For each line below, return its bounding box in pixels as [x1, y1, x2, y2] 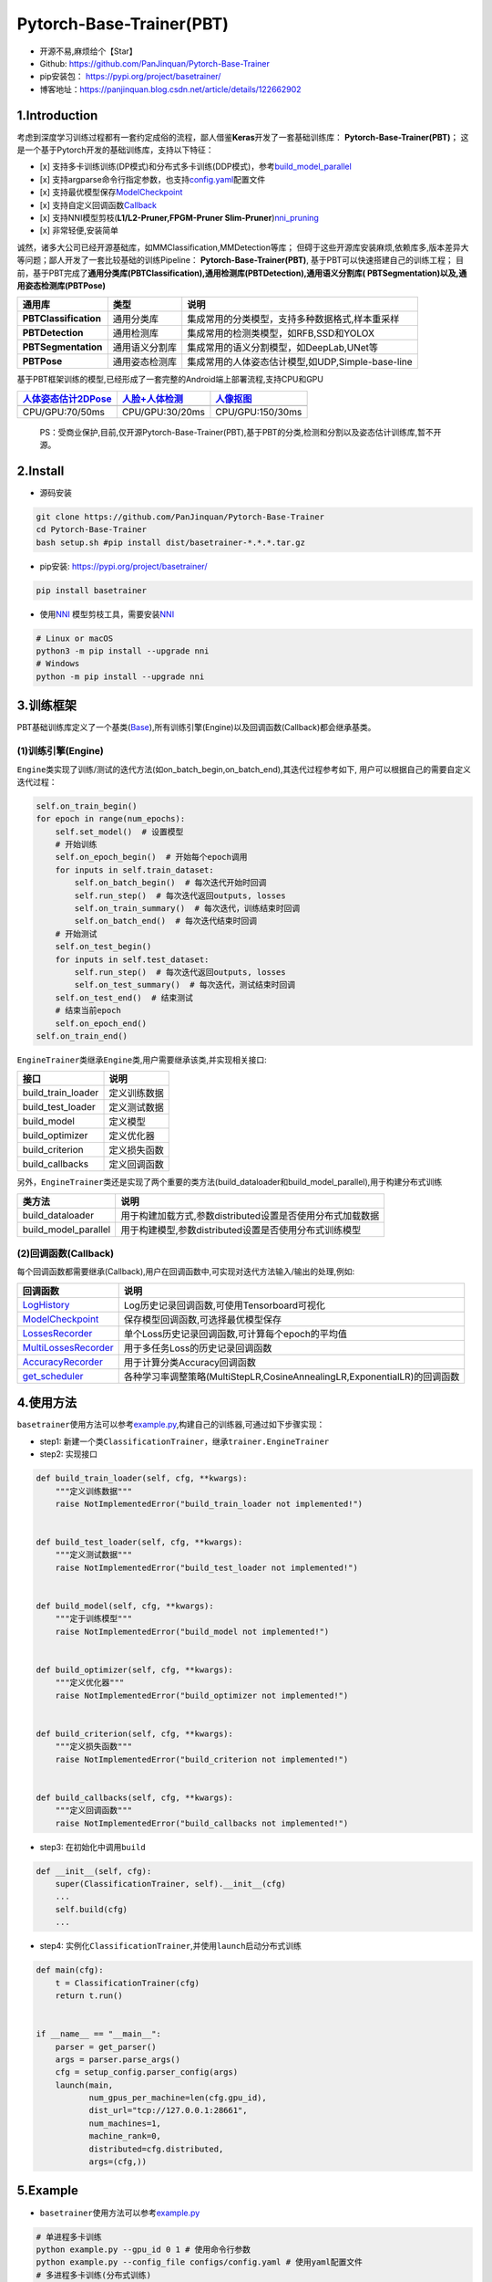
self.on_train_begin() [36, 801, 138, 811]
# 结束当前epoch [55, 1005, 122, 1016]
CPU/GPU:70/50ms [22, 405, 105, 418]
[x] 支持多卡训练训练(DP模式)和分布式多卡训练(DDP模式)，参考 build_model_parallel [39, 161, 353, 173]
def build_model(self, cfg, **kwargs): [36, 1601, 214, 1611]
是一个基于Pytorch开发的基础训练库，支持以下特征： [16, 144, 214, 155]
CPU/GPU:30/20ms [121, 405, 205, 418]
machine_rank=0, [88, 2131, 161, 2141]
